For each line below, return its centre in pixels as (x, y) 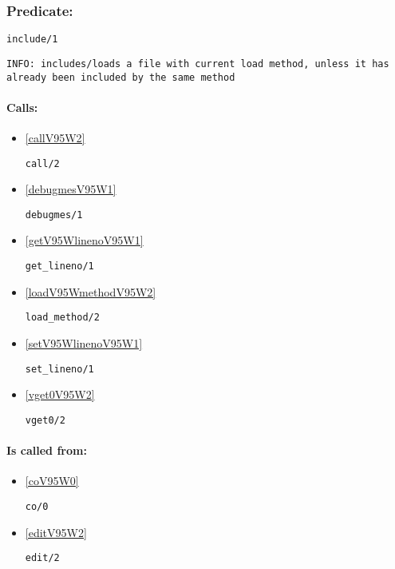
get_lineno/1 (59, 267)
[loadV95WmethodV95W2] (91, 291)
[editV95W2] (56, 532)
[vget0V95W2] (60, 394)
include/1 (32, 40)
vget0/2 (45, 420)
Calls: (22, 107)
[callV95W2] (55, 137)
